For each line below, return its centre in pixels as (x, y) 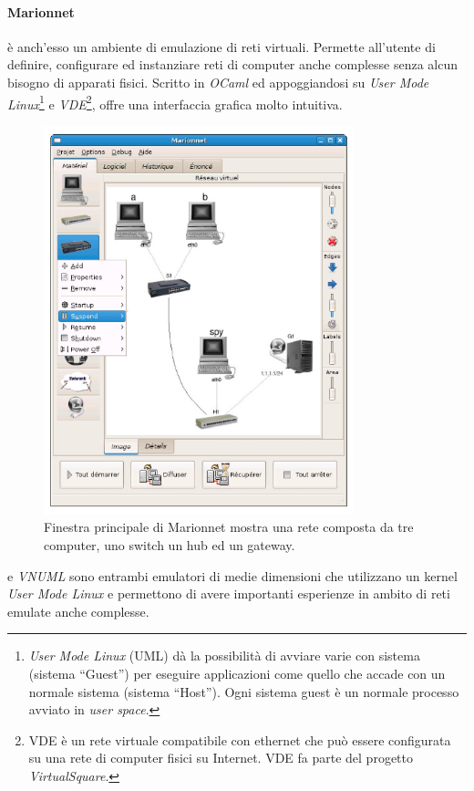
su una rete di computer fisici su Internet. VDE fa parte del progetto (221, 758)
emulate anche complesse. (78, 611)
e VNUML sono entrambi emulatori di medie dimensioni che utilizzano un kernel (232, 575)
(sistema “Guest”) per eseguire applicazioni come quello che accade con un (237, 673)
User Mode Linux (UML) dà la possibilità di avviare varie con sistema (224, 656)
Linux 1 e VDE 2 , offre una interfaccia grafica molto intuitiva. (175, 102)
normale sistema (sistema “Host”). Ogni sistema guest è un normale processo (244, 691)
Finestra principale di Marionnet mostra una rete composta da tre (229, 527)
